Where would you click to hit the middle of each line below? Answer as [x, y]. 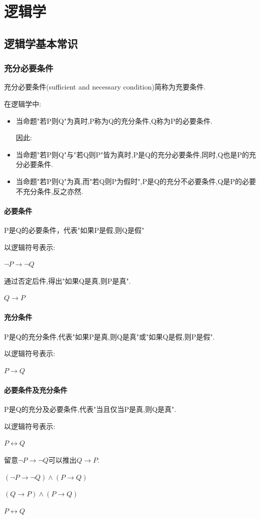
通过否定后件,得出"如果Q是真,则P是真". [68, 280]
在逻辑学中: [23, 103]
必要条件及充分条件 [36, 390]
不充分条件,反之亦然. [49, 191]
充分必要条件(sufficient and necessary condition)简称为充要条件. [105, 87]
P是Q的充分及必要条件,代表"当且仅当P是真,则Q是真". [90, 409]
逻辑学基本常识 [41, 43]
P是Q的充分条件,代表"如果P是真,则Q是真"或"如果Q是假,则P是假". [109, 336]
